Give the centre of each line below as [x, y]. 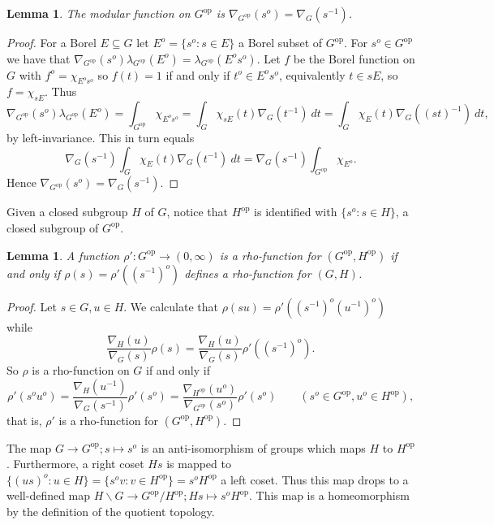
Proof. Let [32, 306]
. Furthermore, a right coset [75, 464]
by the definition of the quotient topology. [111, 512]
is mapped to [199, 464]
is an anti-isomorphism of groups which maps [253, 447]
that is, [24, 420]
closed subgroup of [53, 227]
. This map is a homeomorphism [329, 495]
